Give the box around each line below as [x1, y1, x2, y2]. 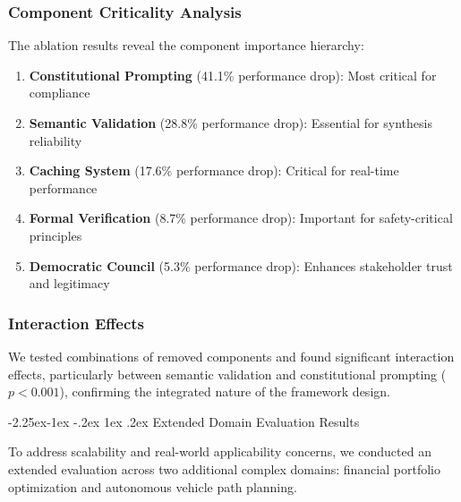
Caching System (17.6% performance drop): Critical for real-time [29, 161, 399, 180]
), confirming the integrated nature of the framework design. [59, 382, 390, 401]
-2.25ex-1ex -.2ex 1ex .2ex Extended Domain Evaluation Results [8, 412, 360, 430]
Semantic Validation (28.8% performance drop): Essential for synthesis [29, 114, 432, 132]
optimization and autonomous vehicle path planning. [8, 477, 297, 496]
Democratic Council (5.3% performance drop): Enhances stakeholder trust [29, 256, 453, 275]
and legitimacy [29, 274, 110, 293]
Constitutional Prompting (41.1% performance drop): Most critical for [29, 65, 437, 84]
